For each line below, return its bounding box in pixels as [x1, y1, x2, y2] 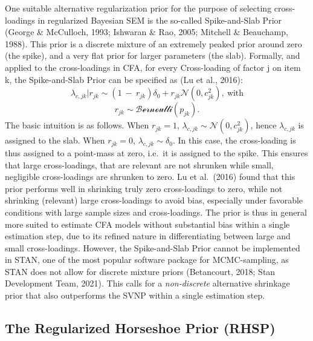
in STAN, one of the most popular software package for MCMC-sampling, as [5, 253, 289, 266]
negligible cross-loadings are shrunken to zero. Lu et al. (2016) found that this [5, 170, 295, 183]
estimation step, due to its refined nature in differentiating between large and [5, 230, 291, 242]
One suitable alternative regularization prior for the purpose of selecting [5, 2, 272, 14]
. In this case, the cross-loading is [172, 134, 296, 147]
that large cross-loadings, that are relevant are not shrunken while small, [5, 158, 274, 171]
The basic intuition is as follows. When [5, 119, 149, 131]
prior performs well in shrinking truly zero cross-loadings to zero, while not [5, 182, 283, 194]
